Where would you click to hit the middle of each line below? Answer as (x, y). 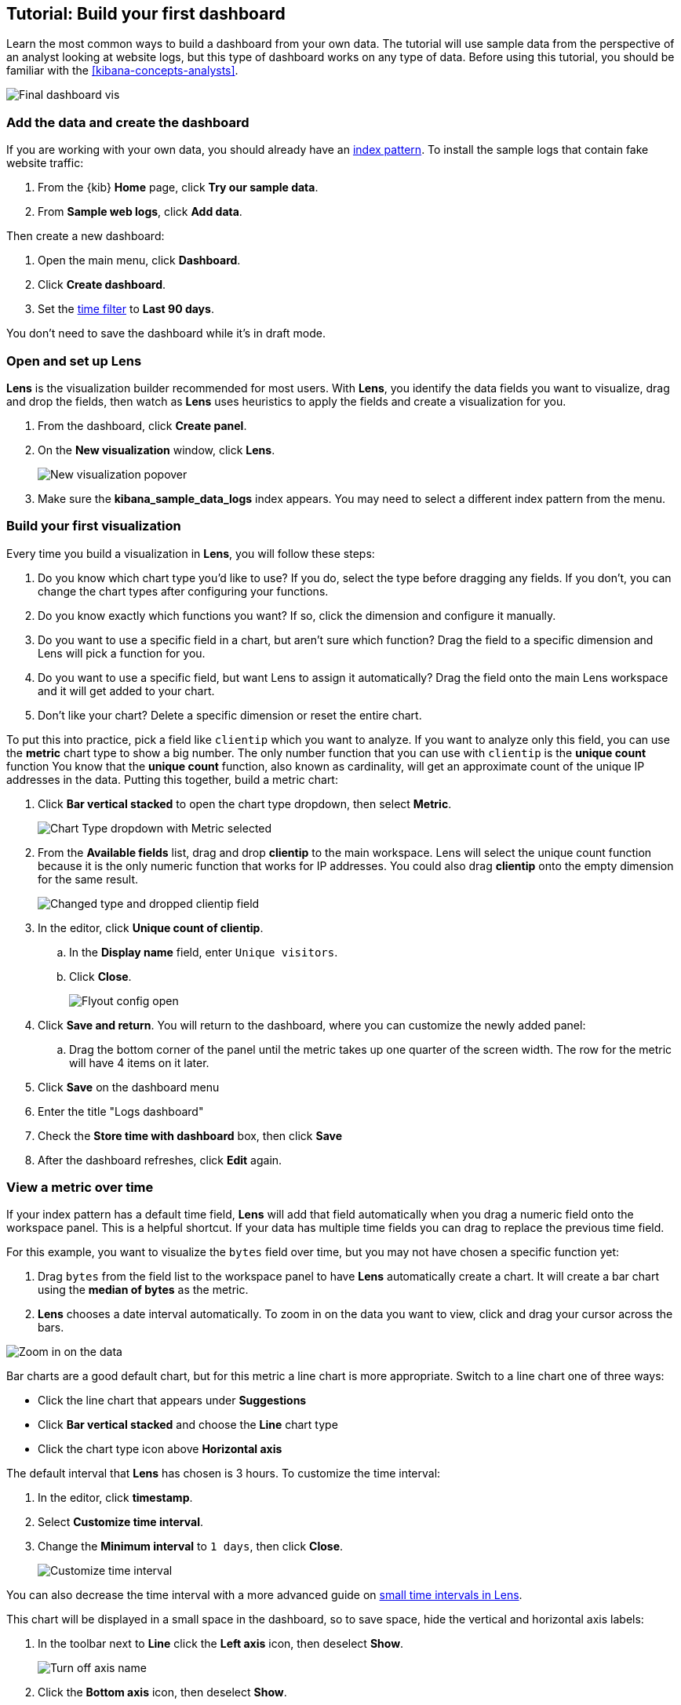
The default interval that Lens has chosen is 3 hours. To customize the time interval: (224, 1474)
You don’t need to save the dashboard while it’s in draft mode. (166, 333)
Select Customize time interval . (121, 1522)
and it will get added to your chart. (126, 690)
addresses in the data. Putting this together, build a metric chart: (172, 779)
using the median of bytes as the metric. (143, 1290)
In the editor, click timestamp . (115, 1498)
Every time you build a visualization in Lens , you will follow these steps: (191, 553)
